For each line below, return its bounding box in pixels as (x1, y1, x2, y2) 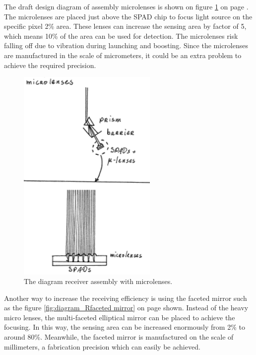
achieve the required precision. (4, 60, 96, 70)
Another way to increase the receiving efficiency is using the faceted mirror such (4, 292, 247, 303)
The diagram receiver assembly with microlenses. (24, 276, 173, 286)
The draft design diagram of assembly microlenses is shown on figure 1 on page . (4, 1, 249, 11)
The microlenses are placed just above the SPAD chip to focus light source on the (4, 11, 253, 21)
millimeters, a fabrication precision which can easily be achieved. (4, 341, 200, 352)
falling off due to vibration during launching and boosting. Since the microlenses (4, 40, 248, 51)
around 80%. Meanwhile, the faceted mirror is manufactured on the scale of (4, 332, 234, 342)
